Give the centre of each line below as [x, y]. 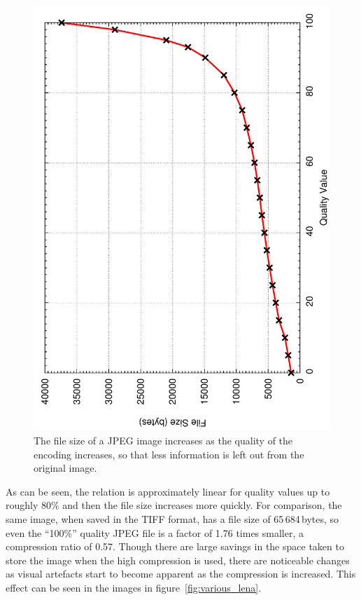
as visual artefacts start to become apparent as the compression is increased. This [181, 574]
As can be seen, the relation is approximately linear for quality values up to [168, 491]
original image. [65, 468]
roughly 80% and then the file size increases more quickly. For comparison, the [174, 505]
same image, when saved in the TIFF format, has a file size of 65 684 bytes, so [172, 518]
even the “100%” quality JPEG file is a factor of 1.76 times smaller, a [155, 532]
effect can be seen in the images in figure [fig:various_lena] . [134, 587]
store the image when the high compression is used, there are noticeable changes [178, 560]
